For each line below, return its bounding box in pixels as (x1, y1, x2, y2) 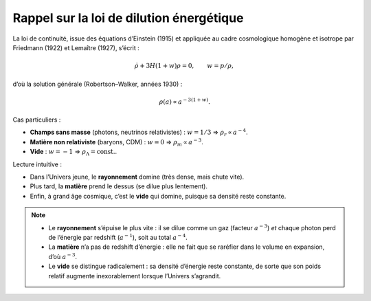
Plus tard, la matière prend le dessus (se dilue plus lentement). (30, 182, 207, 190)
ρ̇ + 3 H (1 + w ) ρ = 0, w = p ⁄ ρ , (134, 62, 234, 70)
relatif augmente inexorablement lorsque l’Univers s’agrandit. (48, 271, 221, 280)
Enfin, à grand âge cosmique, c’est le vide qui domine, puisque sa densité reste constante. (30, 192, 286, 200)
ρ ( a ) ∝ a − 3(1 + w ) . (159, 97, 211, 106)
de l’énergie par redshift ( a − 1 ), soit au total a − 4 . (48, 232, 188, 241)
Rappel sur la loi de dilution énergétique (12, 10, 244, 25)
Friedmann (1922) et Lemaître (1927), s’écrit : (12, 43, 140, 52)
